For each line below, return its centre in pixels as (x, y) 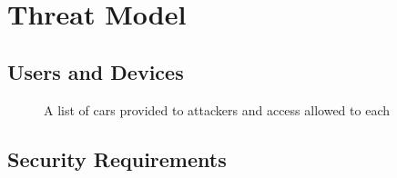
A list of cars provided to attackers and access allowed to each (217, 109)
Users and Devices (96, 71)
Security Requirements (117, 158)
